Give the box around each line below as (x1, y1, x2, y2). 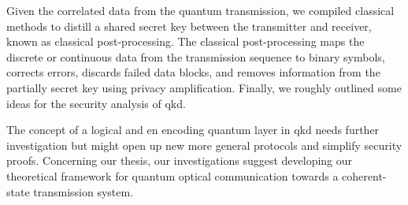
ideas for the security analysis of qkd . (6, 95, 186, 111)
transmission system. (33, 183, 134, 199)
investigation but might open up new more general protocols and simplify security (6, 136, 402, 153)
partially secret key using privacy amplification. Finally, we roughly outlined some (6, 79, 402, 95)
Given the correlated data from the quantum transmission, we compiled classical (6, 2, 395, 18)
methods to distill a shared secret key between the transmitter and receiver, (6, 17, 372, 34)
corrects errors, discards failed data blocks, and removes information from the (6, 64, 380, 80)
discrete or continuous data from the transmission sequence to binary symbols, (6, 48, 385, 65)
